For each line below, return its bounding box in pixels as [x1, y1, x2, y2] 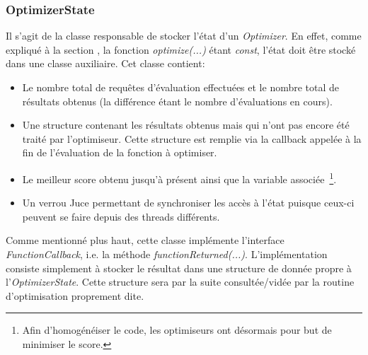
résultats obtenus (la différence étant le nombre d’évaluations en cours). [22, 93, 333, 108]
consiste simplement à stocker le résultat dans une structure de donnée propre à [6, 260, 352, 275]
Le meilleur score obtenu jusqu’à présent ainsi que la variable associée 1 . [22, 169, 337, 186]
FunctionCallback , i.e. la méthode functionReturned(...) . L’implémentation [6, 247, 328, 261]
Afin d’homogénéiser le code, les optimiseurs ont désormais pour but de [22, 322, 332, 337]
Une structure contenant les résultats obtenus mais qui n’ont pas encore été [22, 117, 350, 132]
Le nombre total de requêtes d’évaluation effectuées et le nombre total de [22, 80, 340, 94]
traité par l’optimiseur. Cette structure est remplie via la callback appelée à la [22, 131, 362, 146]
